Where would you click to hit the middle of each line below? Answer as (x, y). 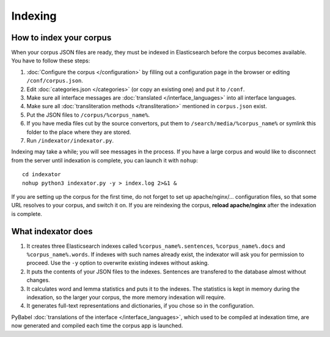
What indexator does (52, 231)
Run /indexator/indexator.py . (70, 140)
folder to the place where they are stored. (79, 132)
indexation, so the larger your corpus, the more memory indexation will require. (126, 297)
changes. (38, 280)
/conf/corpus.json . (55, 81)
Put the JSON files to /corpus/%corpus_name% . (88, 115)
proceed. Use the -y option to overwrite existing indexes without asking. (118, 263)
